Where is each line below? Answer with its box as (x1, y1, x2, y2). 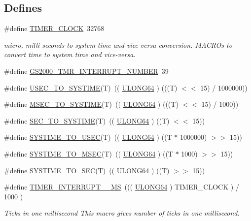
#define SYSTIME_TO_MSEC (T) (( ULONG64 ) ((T (4, 148, 173, 158)
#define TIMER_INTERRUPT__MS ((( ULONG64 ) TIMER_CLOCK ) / (4, 182, 239, 192)
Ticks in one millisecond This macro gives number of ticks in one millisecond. (4, 208, 240, 218)
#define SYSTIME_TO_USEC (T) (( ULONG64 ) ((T (4, 132, 172, 142)
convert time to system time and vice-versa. (4, 49, 136, 60)
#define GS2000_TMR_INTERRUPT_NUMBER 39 (4, 65, 169, 76)
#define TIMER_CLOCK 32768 (4, 23, 105, 33)
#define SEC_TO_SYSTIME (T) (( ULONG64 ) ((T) (4, 115, 170, 126)
